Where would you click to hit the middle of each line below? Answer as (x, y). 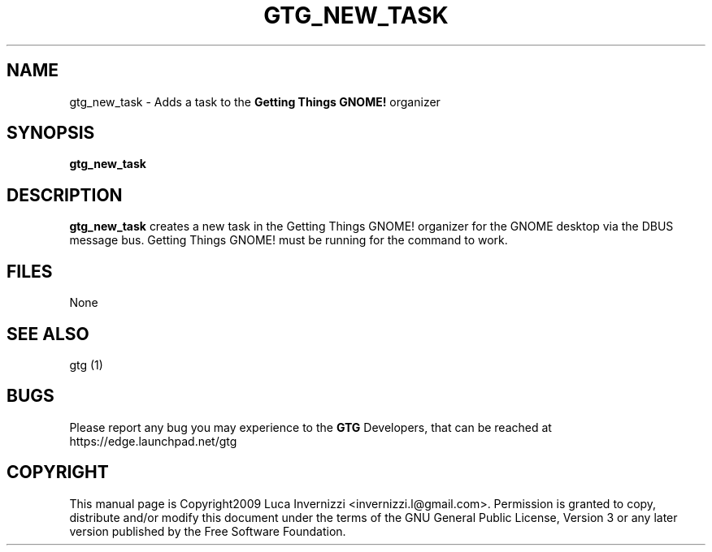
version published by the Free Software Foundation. (208, 531)
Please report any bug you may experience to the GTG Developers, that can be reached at (310, 427)
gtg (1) (86, 364)
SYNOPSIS (51, 133)
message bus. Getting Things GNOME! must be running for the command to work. (289, 240)
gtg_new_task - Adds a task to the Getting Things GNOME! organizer (255, 101)
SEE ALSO (48, 334)
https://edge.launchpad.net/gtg (153, 441)
